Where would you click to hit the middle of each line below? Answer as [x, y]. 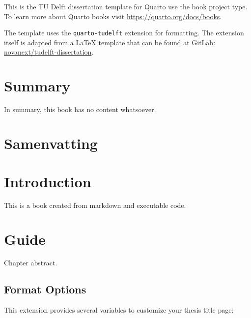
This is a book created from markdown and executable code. [95, 205]
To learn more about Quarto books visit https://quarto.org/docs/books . [113, 16]
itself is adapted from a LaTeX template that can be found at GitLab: [110, 42]
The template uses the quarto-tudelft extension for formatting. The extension [124, 33]
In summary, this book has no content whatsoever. [80, 109]
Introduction [48, 182]
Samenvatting [51, 143]
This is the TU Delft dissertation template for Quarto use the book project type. [126, 6]
